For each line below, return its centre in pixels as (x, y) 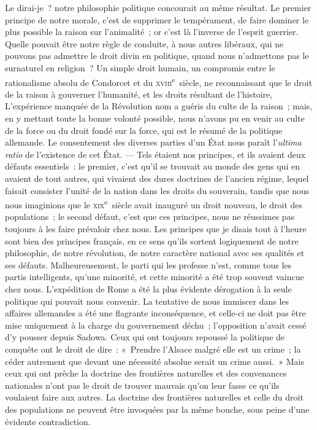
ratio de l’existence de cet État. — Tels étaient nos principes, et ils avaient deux (155, 154)
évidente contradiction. (48, 421)
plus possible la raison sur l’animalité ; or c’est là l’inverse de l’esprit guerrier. (152, 32)
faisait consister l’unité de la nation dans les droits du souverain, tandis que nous (157, 190)
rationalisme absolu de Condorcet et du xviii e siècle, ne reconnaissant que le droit (159, 81)
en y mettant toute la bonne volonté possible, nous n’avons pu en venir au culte (155, 118)
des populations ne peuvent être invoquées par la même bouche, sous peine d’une (157, 409)
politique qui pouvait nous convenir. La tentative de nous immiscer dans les (147, 301)
